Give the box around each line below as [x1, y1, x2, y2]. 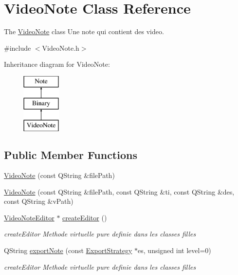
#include [4, 42, 31, 53]
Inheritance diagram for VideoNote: [4, 59, 110, 69]
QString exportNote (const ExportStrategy [4, 245, 132, 255]
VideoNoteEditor [4, 212, 55, 222]
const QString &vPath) [4, 196, 73, 206]
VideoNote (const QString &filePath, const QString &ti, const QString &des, [4, 186, 235, 196]
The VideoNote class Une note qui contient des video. [4, 26, 164, 37]
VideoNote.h [42, 42, 79, 53]
